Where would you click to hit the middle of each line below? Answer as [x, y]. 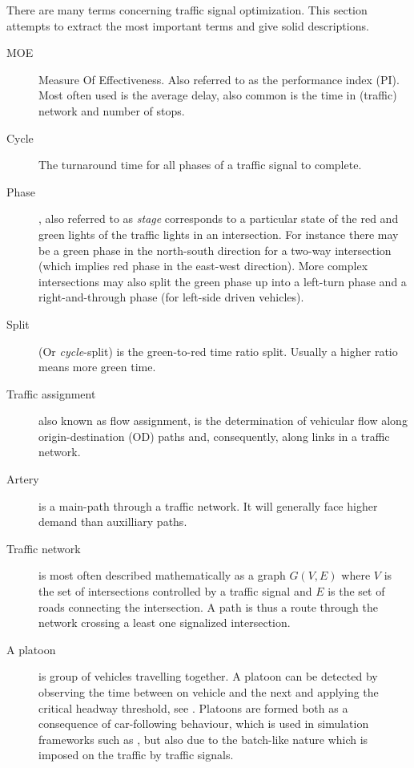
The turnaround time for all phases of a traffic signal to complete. [200, 165]
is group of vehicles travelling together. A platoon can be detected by [208, 676]
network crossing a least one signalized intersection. [165, 622]
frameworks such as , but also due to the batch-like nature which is [203, 739]
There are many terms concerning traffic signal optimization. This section [187, 10]
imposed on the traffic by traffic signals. [136, 755]
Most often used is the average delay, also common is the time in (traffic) [218, 95]
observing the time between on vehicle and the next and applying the [209, 692]
